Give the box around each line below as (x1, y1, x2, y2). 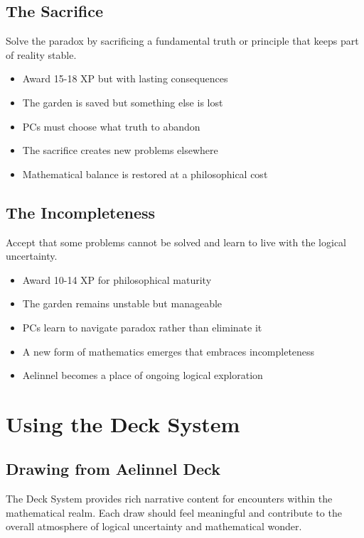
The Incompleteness (6, 201, 156, 223)
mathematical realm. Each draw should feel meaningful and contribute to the (6, 505, 342, 520)
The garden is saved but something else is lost (22, 94, 223, 109)
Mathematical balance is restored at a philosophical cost (22, 166, 268, 181)
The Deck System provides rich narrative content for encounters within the (6, 491, 333, 506)
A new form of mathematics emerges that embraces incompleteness (22, 344, 315, 358)
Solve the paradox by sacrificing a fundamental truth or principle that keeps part (6, 33, 359, 48)
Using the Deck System (6, 409, 240, 438)
